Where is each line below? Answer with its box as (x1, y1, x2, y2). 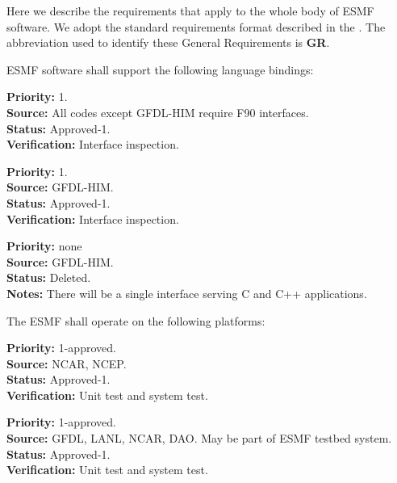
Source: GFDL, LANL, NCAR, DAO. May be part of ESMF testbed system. (6, 430, 392, 447)
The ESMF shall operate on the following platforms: (6, 312, 265, 329)
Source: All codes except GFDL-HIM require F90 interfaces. (6, 103, 309, 120)
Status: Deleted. (6, 269, 91, 286)
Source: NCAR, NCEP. (6, 355, 127, 372)
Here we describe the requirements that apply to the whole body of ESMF (6, 2, 374, 19)
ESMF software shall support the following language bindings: (6, 61, 314, 78)
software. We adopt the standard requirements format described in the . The (6, 18, 386, 35)
